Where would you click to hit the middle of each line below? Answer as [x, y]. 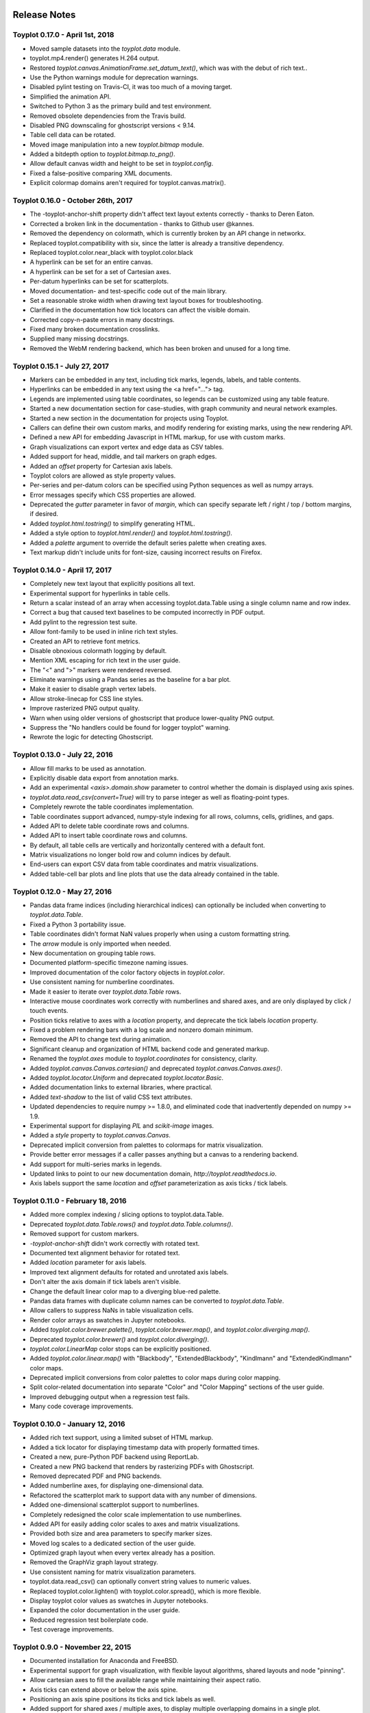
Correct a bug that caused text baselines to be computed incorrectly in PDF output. [147, 613]
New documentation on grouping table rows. [93, 953]
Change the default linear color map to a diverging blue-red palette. [125, 1291]
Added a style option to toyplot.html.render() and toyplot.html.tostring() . [131, 533]
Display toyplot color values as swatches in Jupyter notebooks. [119, 1601]
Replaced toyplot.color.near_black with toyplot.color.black [111, 252]
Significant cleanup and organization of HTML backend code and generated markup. [150, 1049]
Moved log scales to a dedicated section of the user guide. [113, 1543]
